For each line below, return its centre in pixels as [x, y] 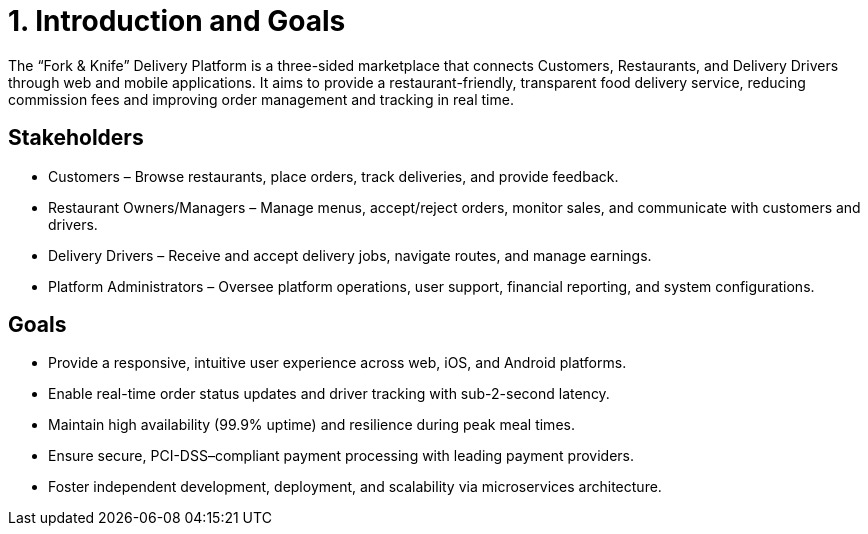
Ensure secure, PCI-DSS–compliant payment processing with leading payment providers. [341, 456]
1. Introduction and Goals [177, 21]
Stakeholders [76, 138]
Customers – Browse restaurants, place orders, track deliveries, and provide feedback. [333, 176]
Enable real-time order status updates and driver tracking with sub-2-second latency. [329, 394]
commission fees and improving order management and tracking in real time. [261, 99]
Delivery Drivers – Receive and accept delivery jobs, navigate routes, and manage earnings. [350, 255]
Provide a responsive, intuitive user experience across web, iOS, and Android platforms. [337, 363]
